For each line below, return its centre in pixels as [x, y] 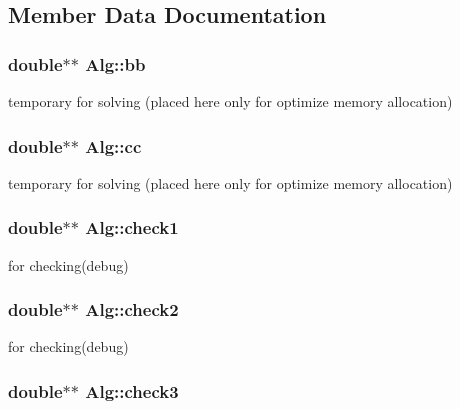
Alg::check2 [132, 309]
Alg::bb [115, 63]
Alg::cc [113, 145]
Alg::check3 [132, 390]
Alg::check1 [132, 227]
